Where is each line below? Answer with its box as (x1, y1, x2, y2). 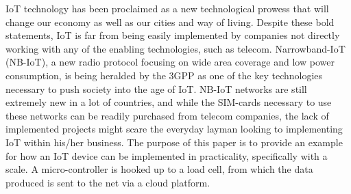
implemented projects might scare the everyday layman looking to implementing (5, 122, 343, 136)
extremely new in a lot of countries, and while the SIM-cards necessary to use (5, 95, 332, 109)
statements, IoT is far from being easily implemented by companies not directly (5, 28, 340, 42)
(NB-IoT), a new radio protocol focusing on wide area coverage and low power (5, 55, 335, 69)
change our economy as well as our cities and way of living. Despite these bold (5, 14, 335, 29)
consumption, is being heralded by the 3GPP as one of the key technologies (5, 68, 323, 82)
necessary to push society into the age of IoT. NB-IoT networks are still (5, 81, 307, 96)
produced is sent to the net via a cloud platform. (5, 175, 210, 189)
